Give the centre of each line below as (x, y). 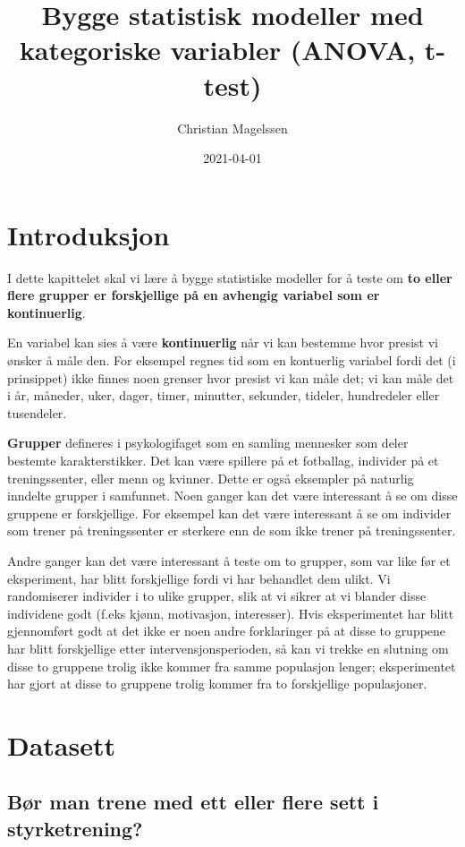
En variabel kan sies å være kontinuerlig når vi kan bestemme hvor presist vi (223, 342)
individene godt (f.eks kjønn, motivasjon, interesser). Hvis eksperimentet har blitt (231, 613)
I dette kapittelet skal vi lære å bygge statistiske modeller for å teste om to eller (230, 277)
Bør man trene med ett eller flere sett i (193, 802)
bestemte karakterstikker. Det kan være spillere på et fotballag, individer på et (223, 460)
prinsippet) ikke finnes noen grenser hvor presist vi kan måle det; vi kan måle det (231, 377)
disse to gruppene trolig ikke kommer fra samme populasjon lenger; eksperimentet (232, 666)
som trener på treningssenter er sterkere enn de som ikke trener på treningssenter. (232, 530)
